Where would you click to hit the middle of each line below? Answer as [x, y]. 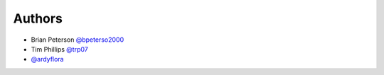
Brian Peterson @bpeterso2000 [78, 40]
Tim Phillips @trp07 [59, 49]
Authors [38, 18]
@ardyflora [47, 59]
